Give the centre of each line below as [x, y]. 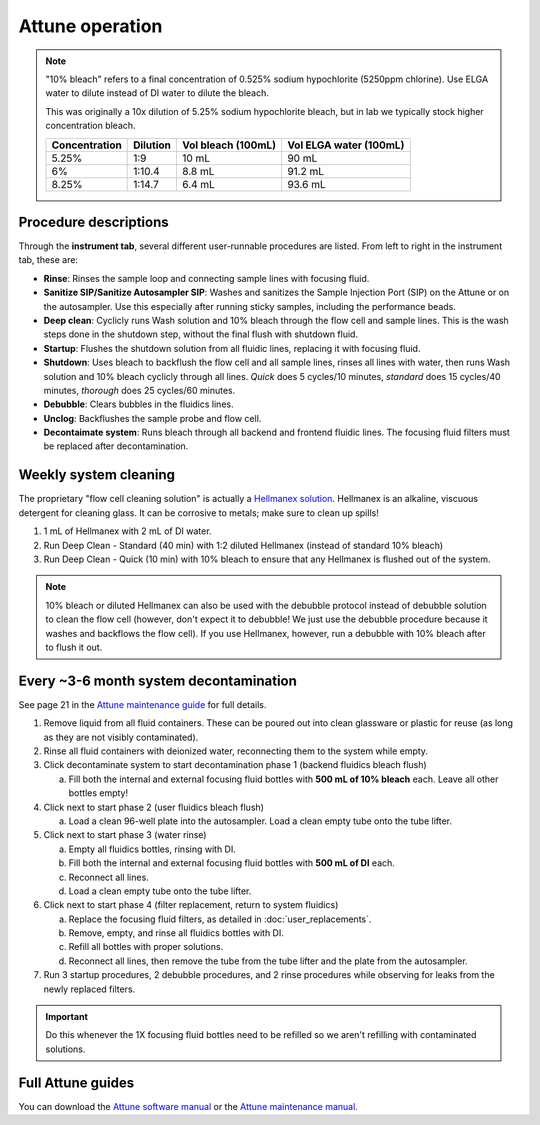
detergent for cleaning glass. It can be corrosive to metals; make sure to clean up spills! [198, 512]
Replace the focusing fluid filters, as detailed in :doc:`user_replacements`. [220, 919]
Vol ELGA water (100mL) [345, 145]
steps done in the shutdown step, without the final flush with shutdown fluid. [201, 334]
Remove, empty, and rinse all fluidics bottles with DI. [176, 933]
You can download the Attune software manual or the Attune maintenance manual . [188, 1106]
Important [67, 1017]
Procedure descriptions [93, 221]
